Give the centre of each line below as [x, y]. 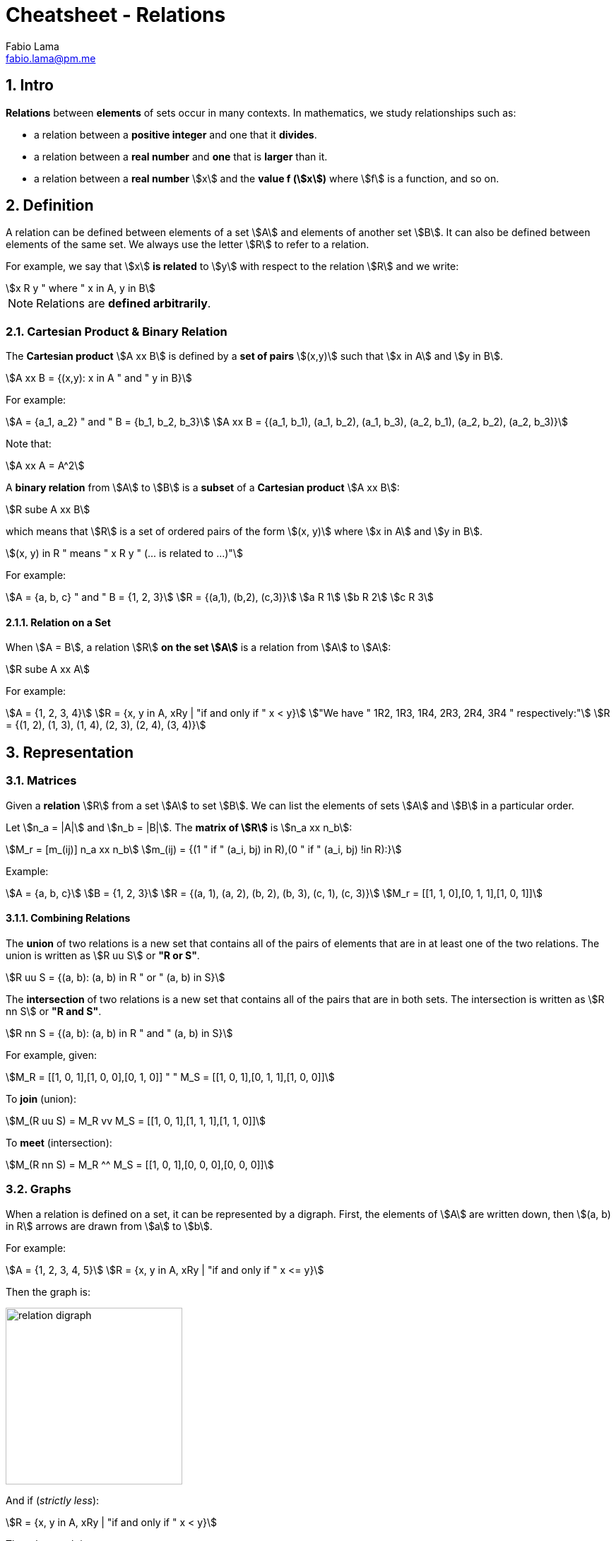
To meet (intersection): [59, 1142]
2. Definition [50, 206]
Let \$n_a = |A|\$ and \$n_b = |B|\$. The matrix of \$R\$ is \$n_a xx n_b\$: [179, 827]
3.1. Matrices [41, 781]
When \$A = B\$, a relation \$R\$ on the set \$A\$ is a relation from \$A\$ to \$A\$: [199, 648]
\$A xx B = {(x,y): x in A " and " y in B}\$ [99, 378]
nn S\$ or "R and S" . [54, 1011]
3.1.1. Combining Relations [68, 918]
